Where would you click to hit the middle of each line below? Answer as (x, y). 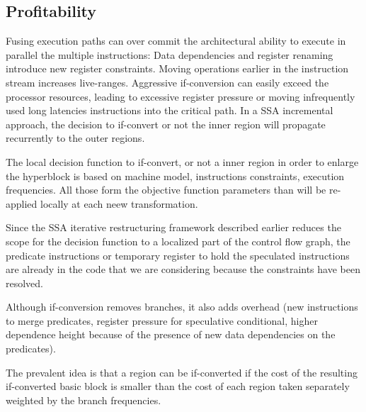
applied (22, 203)
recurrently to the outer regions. (75, 138)
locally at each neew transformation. (119, 203)
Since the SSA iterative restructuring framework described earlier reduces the (173, 227)
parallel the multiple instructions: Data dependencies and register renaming (170, 54)
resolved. (25, 283)
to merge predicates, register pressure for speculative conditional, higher (162, 320)
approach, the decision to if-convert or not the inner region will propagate (166, 124)
